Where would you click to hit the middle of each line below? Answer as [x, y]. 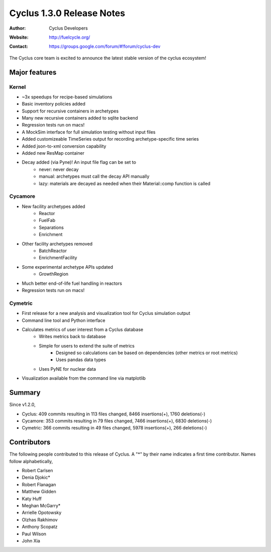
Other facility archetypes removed [57, 244]
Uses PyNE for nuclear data [67, 369]
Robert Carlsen [37, 471]
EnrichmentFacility [58, 258]
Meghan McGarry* [41, 505]
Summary [25, 393]
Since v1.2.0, [23, 405]
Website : [19, 37]
